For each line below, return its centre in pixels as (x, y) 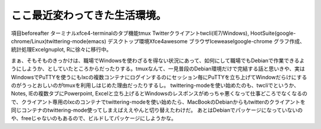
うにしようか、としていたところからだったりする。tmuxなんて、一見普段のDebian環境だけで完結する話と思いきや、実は (158, 69)
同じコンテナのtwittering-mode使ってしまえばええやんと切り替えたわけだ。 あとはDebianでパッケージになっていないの (157, 110)
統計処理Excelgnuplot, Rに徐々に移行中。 (62, 50)
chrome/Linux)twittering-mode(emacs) (59, 41)
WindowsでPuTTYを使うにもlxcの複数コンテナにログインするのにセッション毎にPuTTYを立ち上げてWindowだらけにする (159, 77)
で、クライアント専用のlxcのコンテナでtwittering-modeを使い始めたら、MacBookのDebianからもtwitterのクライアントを (158, 102)
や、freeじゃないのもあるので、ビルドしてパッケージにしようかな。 (94, 118)
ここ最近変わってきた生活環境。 (89, 15)
